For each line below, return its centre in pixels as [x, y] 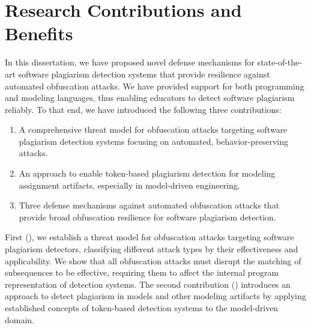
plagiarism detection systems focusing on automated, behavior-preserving [154, 141]
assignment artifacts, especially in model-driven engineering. [129, 185]
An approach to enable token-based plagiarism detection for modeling [147, 173]
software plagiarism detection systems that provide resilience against [144, 74]
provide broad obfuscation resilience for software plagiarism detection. [147, 217]
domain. [20, 319]
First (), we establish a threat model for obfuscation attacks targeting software [149, 237]
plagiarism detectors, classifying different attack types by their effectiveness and [152, 249]
